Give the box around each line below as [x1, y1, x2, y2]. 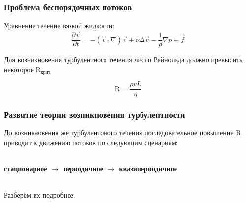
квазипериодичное [119, 163, 177, 174]
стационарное [4, 163, 47, 174]
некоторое [4, 64, 34, 74]
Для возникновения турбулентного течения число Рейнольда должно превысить [4, 54, 243, 65]
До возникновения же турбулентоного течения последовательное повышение [4, 127, 234, 138]
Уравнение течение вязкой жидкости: [4, 20, 115, 31]
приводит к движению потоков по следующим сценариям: [4, 137, 178, 148]
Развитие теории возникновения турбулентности [4, 108, 185, 121]
